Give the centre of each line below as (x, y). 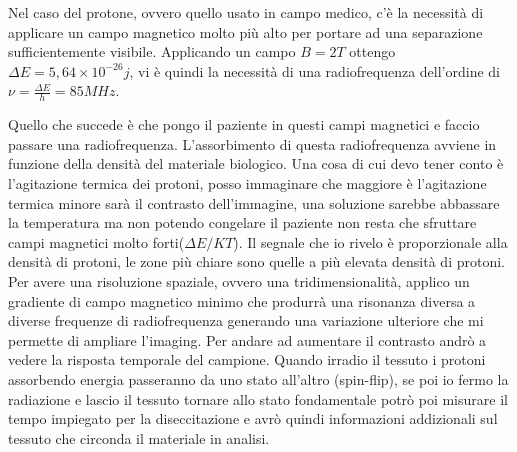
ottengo (372, 51)
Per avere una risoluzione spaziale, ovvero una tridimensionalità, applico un (239, 280)
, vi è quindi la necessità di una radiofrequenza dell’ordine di (314, 70)
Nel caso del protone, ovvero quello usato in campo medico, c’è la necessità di (246, 12)
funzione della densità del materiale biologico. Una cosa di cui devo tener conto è (256, 163)
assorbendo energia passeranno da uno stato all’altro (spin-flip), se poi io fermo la (258, 378)
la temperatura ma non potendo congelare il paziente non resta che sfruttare (242, 222)
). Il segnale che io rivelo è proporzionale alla (370, 241)
